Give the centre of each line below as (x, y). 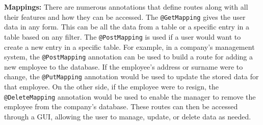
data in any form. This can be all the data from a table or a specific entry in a (127, 27)
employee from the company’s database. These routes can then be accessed (121, 106)
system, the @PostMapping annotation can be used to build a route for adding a (128, 57)
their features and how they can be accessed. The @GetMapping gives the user (125, 17)
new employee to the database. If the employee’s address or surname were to (124, 66)
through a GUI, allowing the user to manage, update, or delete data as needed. (128, 116)
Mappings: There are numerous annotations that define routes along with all (126, 7)
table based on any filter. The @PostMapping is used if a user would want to (123, 36)
